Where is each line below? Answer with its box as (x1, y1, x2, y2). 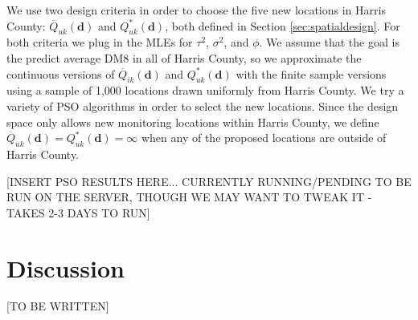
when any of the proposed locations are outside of (141, 129, 387, 146)
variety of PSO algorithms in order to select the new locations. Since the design (6, 97, 399, 114)
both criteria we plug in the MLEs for (6, 34, 193, 51)
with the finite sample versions (236, 65, 387, 82)
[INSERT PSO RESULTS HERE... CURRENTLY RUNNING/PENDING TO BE (6, 172, 412, 189)
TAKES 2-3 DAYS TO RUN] (6, 204, 150, 221)
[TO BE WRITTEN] (6, 298, 109, 314)
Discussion (6, 251, 125, 284)
